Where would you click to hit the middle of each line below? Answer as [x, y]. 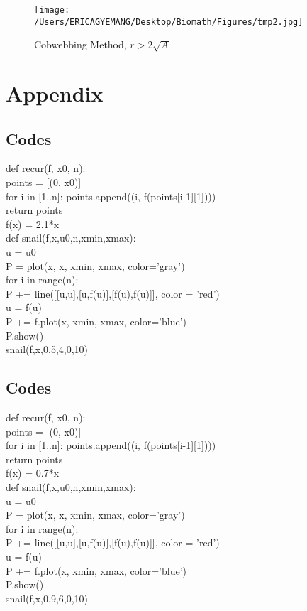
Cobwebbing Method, [80, 44]
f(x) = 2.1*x [33, 223]
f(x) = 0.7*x [33, 473]
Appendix [55, 93]
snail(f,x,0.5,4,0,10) [47, 349]
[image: [52, 10]
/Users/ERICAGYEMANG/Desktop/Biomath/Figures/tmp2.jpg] [169, 22]
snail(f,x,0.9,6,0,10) [47, 598]
